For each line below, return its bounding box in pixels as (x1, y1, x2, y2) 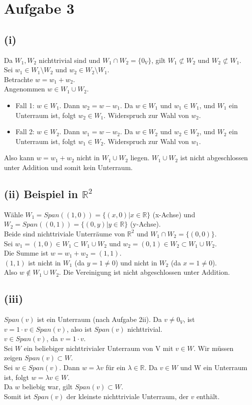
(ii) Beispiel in (4, 186, 78, 201)
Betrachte (4, 74, 33, 84)
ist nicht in (28, 257, 61, 267)
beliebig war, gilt (22, 381, 73, 392)
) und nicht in (115, 257, 157, 267)
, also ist (66, 323, 92, 334)
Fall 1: (15, 100, 35, 110)
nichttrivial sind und (39, 55, 101, 65)
